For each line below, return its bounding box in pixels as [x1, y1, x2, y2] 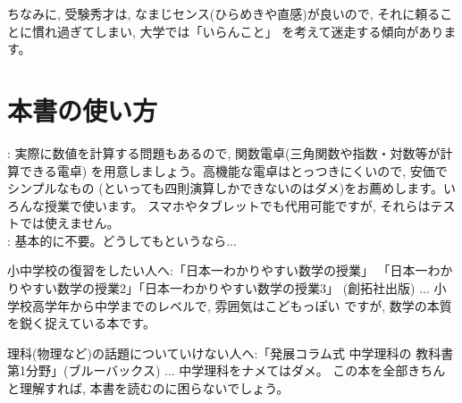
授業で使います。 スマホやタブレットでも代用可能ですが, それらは [44, 196, 431, 214]
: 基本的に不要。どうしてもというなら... [7, 231, 237, 249]
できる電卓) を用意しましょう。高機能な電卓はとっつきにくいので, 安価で [19, 161, 448, 180]
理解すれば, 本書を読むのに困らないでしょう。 [19, 379, 290, 398]
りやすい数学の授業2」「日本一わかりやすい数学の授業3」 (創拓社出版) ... [7, 279, 430, 298]
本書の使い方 [7, 91, 158, 128]
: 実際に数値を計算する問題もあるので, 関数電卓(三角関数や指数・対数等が [7, 143, 441, 162]
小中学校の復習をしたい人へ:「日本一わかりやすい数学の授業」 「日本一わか [7, 261, 453, 280]
